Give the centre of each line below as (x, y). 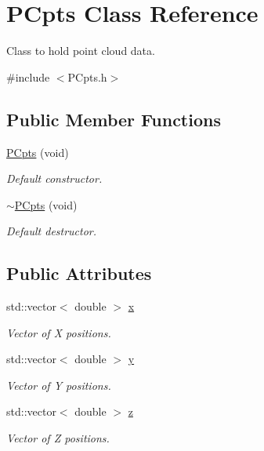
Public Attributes (79, 273)
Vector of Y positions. (59, 385)
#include (28, 76)
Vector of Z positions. (58, 438)
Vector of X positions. (59, 332)
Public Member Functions (114, 119)
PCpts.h (87, 76)
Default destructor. (52, 231)
